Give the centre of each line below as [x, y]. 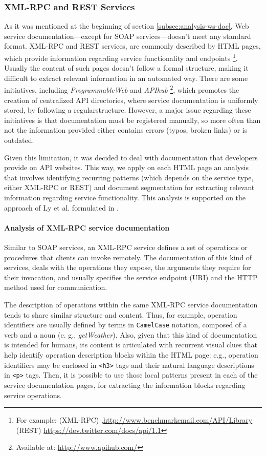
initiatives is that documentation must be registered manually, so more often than [132, 120]
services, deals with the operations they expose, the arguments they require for [128, 267]
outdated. [19, 140]
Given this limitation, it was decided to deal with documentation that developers [131, 157]
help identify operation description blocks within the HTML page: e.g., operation [131, 355]
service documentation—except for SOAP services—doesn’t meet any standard [128, 36]
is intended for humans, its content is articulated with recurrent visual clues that [131, 345]
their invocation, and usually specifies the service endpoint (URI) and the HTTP [131, 277]
